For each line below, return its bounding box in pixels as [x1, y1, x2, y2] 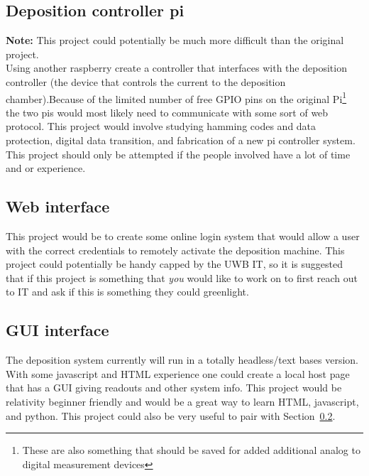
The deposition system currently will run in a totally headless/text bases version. [6, 352, 358, 367]
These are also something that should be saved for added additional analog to [22, 443, 360, 458]
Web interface [6, 195, 110, 217]
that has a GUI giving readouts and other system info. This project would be [6, 380, 342, 395]
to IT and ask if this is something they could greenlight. [6, 284, 249, 299]
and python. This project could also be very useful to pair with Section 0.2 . [6, 408, 336, 423]
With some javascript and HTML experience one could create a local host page [6, 366, 350, 381]
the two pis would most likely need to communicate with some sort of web [6, 104, 329, 119]
